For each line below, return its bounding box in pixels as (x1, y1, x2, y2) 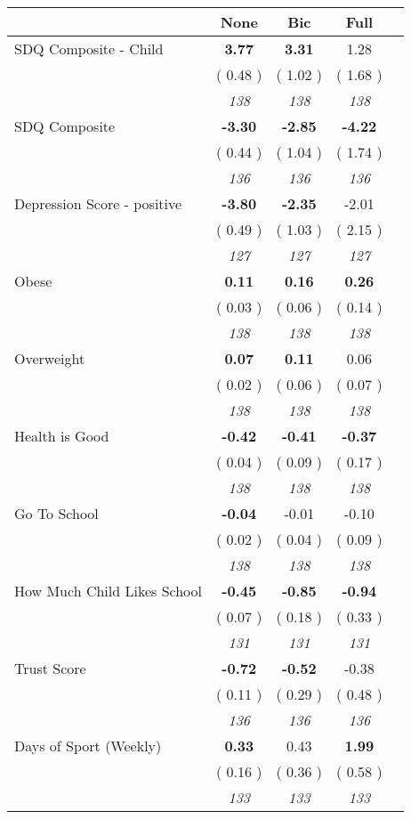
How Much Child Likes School (14, 580, 202, 601)
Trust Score (14, 658, 86, 678)
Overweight (14, 348, 85, 369)
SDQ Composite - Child (14, 38, 164, 59)
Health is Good (14, 426, 109, 446)
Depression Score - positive (14, 193, 182, 214)
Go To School (14, 503, 99, 523)
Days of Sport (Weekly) (14, 735, 162, 756)
